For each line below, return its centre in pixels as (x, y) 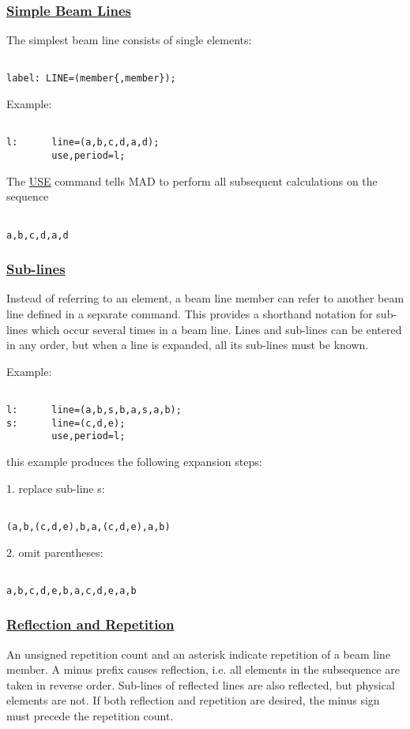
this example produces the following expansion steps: (134, 461)
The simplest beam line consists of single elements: (129, 40)
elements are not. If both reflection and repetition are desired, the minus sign (193, 700)
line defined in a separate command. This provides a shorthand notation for (190, 314)
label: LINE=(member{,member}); (91, 79)
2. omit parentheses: (55, 552)
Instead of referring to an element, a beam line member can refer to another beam (205, 298)
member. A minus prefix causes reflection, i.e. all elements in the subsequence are (203, 669)
